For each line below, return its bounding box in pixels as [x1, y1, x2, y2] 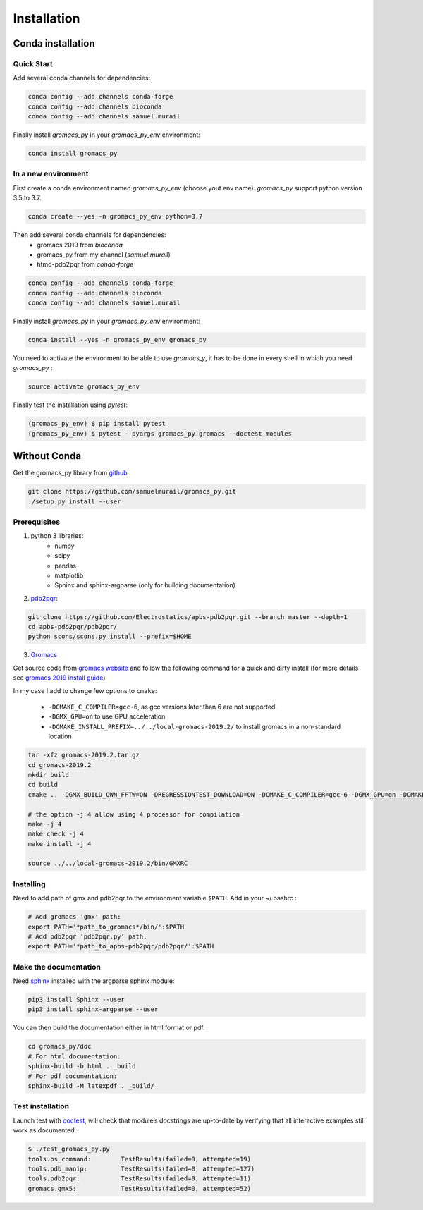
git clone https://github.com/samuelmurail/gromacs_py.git [27, 487, 236, 496]
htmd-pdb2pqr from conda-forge [37, 260, 134, 269]
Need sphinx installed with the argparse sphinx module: [13, 977, 175, 985]
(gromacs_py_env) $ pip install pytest [27, 420, 166, 428]
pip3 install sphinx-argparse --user [27, 1006, 159, 1013]
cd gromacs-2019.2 [27, 761, 92, 769]
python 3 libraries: [30, 532, 84, 540]
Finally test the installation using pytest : [13, 401, 128, 409]
